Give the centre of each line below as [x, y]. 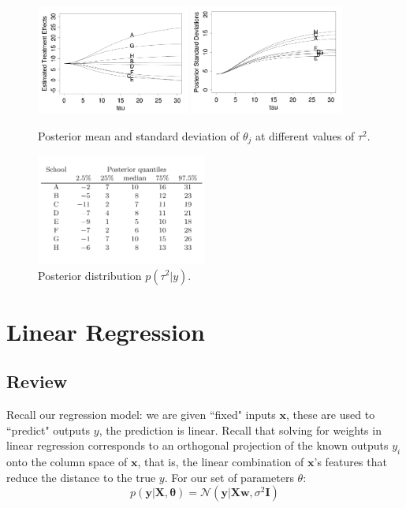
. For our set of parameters [229, 477]
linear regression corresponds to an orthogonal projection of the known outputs [197, 445]
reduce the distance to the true [81, 477]
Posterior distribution [90, 275]
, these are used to [330, 415]
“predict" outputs [48, 430]
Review [37, 381]
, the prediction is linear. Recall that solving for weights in [240, 430]
